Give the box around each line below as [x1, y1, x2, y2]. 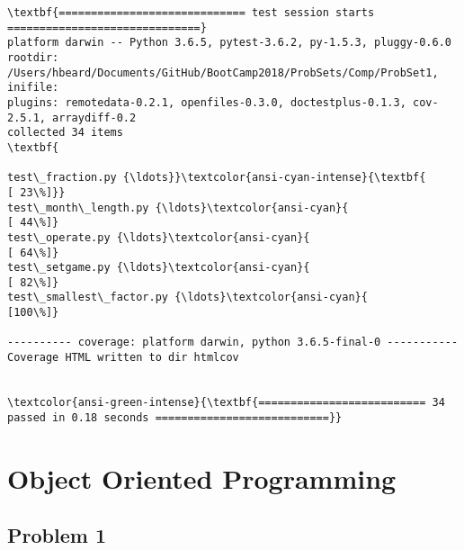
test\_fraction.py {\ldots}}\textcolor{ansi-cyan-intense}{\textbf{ [7, 171, 426, 185]
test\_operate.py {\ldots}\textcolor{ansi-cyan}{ [7, 230, 310, 244]
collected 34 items [7, 126, 123, 140]
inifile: [7, 81, 59, 95]
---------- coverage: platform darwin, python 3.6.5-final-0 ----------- [7, 336, 459, 349]
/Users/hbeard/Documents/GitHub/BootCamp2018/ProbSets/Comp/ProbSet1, [7, 66, 439, 79]
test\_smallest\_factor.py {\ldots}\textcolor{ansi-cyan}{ [7, 291, 368, 304]
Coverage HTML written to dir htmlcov [7, 351, 239, 365]
